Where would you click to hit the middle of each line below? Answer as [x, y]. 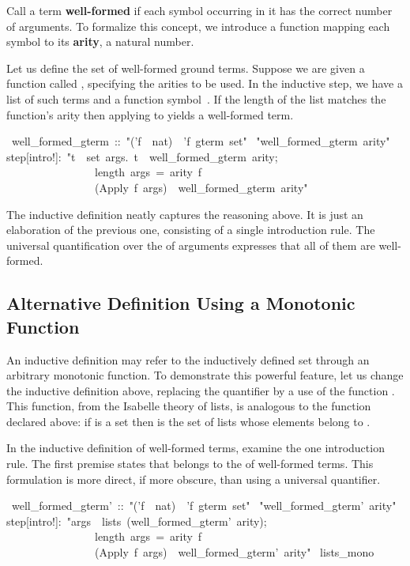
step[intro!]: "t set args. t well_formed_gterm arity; [142, 156]
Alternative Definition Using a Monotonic [181, 303]
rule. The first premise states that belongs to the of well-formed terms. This [190, 464]
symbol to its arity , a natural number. [100, 42]
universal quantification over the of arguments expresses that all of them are [191, 245]
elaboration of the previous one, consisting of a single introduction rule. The [191, 230]
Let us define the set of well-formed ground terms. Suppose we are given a [186, 68]
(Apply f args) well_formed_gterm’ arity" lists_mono [234, 552]
